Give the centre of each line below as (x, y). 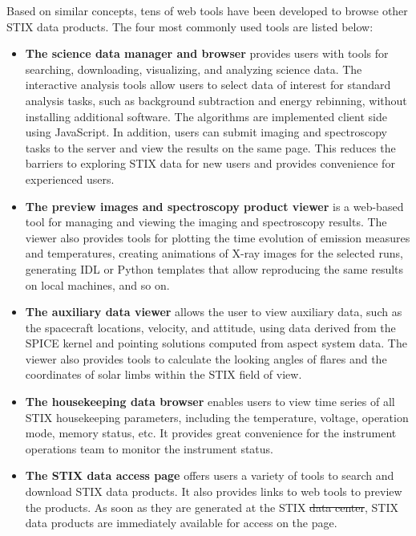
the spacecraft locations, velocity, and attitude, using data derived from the (210, 327)
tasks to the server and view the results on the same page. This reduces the (210, 147)
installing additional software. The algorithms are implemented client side (206, 116)
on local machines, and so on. (97, 284)
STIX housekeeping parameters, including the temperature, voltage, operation (217, 417)
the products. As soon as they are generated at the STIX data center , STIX (212, 507)
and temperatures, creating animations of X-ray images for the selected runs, (214, 253)
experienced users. (70, 179)
